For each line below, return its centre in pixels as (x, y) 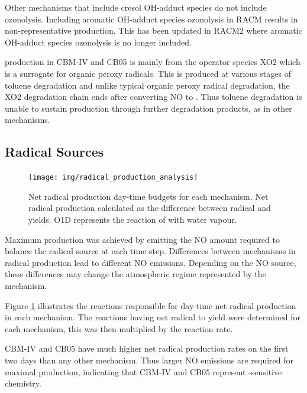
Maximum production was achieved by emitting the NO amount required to (142, 239)
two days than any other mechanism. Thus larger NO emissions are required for (149, 360)
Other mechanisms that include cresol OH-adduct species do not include (136, 7)
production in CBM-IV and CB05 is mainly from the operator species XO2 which (153, 62)
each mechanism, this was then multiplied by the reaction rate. (119, 328)
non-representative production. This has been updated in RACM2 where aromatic (153, 30)
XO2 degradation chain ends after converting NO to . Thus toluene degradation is (153, 97)
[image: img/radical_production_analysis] (113, 178)
